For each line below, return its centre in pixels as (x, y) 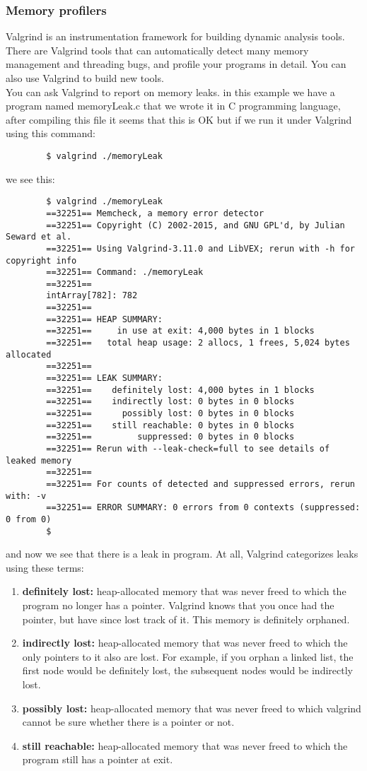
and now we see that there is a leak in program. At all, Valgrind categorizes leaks (182, 554)
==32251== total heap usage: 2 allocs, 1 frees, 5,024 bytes (198, 343)
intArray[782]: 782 (92, 296)
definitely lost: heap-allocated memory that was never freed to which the (184, 591)
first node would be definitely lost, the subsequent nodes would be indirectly (187, 670)
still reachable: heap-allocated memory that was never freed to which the (185, 745)
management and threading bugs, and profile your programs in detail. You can (176, 64)
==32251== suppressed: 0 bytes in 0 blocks (170, 437)
